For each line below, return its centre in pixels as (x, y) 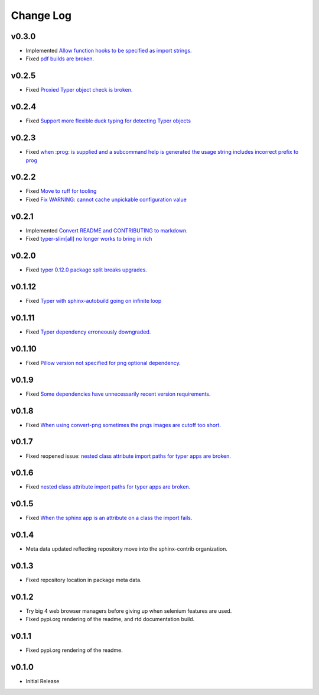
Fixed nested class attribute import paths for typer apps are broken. (108, 487)
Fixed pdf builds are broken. (60, 59)
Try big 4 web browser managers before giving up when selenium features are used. (129, 611)
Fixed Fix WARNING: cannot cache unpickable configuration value (106, 199)
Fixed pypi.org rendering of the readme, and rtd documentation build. (110, 619)
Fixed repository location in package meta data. (84, 580)
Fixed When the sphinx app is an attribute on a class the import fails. (109, 518)
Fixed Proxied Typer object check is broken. (79, 90)
